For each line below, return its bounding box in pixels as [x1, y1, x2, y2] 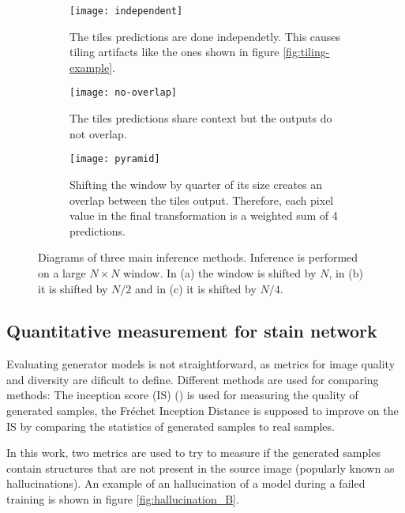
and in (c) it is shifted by [135, 280, 257, 296]
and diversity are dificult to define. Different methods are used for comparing [6, 371, 379, 387]
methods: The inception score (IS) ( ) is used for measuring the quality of [6, 387, 358, 403]
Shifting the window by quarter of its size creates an [69, 175, 323, 192]
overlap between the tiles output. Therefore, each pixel [69, 191, 334, 208]
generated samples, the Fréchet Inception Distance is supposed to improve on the [6, 402, 399, 419]
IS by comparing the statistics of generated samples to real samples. [6, 417, 335, 434]
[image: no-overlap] [69, 87, 178, 99]
